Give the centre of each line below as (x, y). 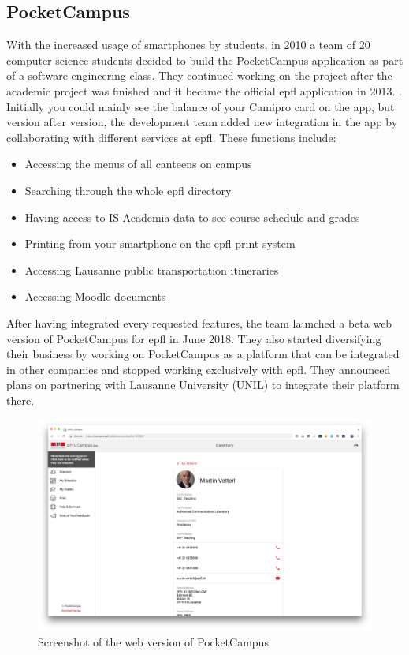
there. (20, 400)
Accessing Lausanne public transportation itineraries (152, 269)
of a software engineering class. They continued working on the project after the (199, 75)
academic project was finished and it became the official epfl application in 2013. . (204, 90)
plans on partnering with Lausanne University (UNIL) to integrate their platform (203, 385)
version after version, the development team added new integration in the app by (202, 122)
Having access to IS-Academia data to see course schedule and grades (192, 217)
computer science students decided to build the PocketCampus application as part (205, 60)
